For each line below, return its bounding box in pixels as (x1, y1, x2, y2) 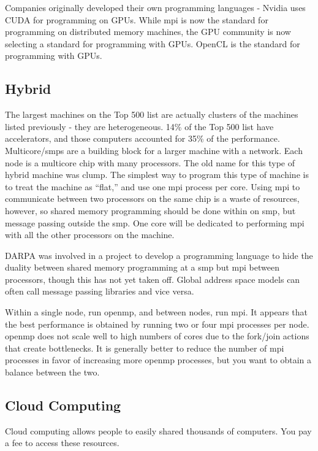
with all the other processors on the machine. (5, 228, 175, 241)
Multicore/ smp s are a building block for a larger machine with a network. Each (5, 144, 303, 156)
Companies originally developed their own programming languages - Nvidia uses (5, 1, 306, 13)
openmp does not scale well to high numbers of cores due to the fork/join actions (5, 330, 309, 342)
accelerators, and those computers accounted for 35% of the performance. (5, 132, 280, 145)
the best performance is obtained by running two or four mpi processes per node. (5, 317, 309, 330)
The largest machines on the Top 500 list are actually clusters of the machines (5, 108, 298, 121)
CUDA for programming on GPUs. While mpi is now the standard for (5, 13, 268, 26)
